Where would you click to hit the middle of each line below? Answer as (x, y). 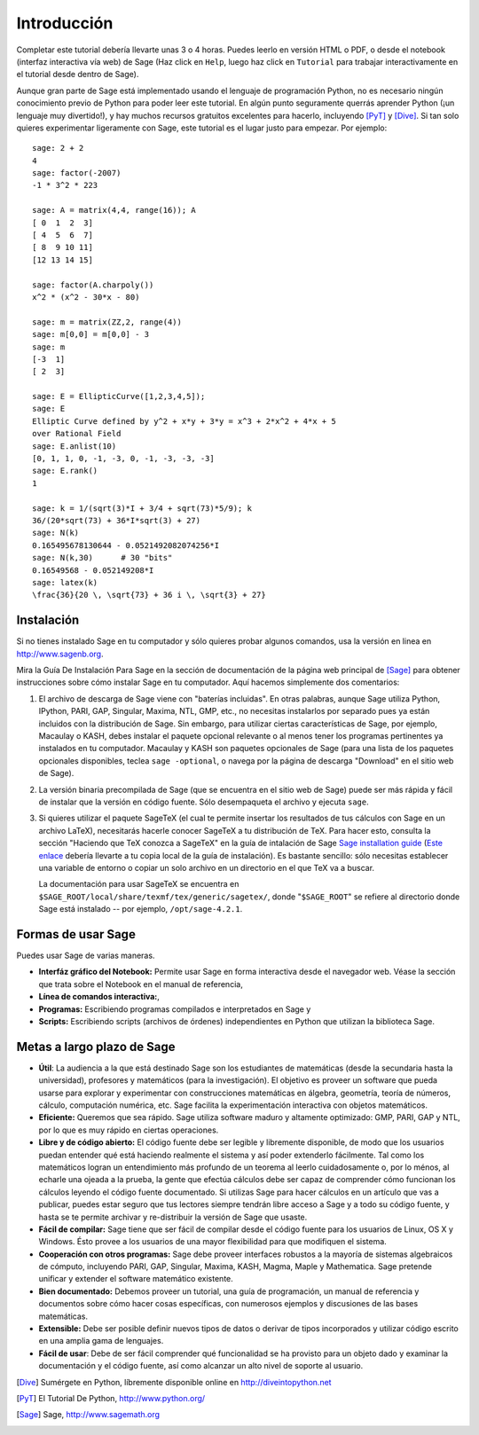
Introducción (65, 23)
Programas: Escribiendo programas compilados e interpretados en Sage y (175, 1009)
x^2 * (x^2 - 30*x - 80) (86, 297)
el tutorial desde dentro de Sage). (78, 74)
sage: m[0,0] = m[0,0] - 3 (91, 334)
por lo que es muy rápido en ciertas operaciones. (129, 1130)
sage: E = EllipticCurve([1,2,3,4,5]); (119, 396)
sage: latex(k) (65, 582)
